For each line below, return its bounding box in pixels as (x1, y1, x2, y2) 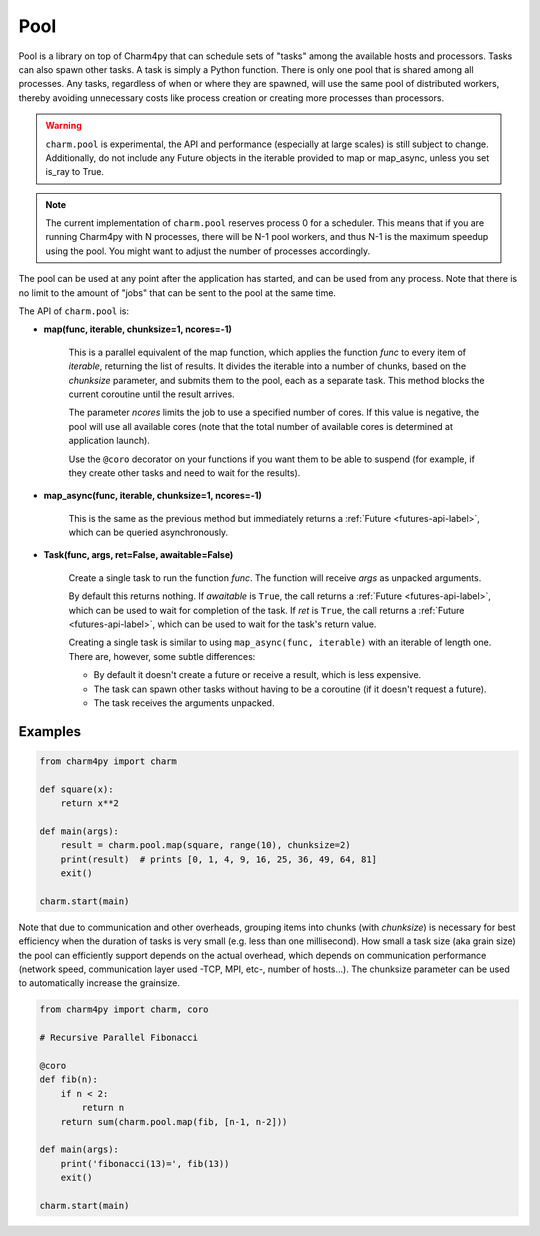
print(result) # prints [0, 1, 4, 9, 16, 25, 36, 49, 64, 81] (60, 853, 378, 865)
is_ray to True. (45, 166, 105, 178)
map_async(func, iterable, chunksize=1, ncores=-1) (43, 490, 262, 502)
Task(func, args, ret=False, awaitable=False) (43, 549, 234, 561)
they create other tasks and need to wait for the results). (68, 466, 301, 479)
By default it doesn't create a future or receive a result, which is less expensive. (93, 669, 422, 681)
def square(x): (39, 783, 114, 795)
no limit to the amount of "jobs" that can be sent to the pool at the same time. (18, 286, 337, 299)
